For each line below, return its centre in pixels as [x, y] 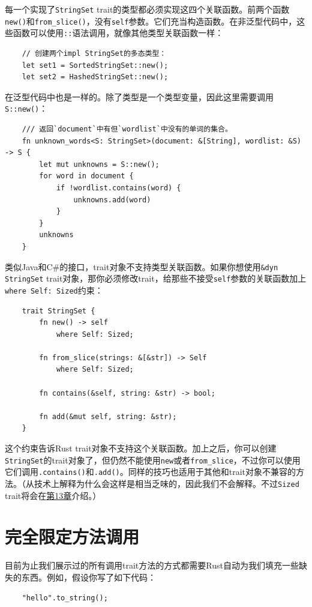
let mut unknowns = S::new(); [99, 164]
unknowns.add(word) [112, 200]
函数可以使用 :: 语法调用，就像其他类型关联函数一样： [118, 33]
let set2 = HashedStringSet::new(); [95, 77]
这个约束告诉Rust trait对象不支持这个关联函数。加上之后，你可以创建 [141, 448]
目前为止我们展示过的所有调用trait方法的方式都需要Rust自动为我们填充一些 [152, 565]
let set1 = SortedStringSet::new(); [95, 65]
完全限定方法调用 [72, 536]
